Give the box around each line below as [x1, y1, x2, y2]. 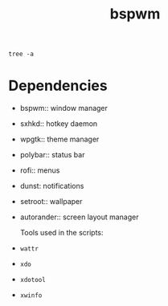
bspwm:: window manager [19, 104, 109, 113]
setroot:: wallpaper [19, 197, 83, 206]
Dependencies [8, 77, 108, 95]
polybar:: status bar [19, 150, 85, 160]
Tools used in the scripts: [19, 228, 104, 238]
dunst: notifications [19, 182, 84, 191]
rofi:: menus [19, 165, 60, 175]
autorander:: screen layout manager [19, 212, 139, 222]
